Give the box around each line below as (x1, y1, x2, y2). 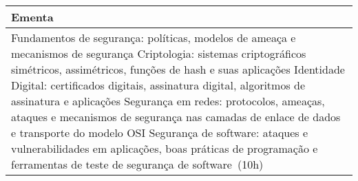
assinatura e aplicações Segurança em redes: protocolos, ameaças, (11, 93, 325, 109)
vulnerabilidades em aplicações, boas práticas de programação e (11, 140, 318, 156)
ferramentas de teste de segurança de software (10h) (11, 156, 264, 172)
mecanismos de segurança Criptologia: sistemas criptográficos (11, 45, 306, 61)
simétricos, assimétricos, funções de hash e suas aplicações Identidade (11, 61, 345, 77)
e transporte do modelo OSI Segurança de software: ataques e (11, 125, 308, 140)
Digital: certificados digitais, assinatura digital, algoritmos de (11, 77, 306, 93)
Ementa (11, 9, 54, 25)
